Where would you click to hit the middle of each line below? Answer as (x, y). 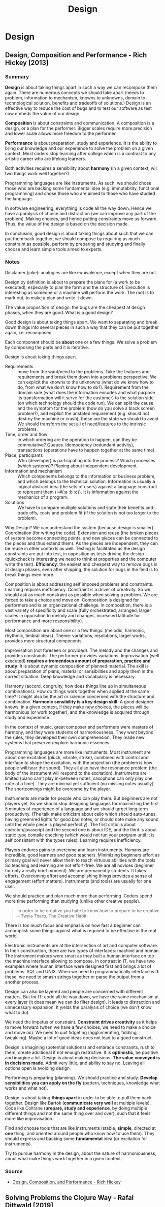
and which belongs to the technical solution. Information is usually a (86, 481)
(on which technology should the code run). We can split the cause (85, 403)
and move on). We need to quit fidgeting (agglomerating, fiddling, (71, 1033)
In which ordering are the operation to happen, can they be (77, 440)
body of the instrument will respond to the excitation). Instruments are (76, 773)
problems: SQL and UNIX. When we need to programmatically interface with (82, 972)
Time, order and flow (26, 435)
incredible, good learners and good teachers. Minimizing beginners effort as (82, 855)
